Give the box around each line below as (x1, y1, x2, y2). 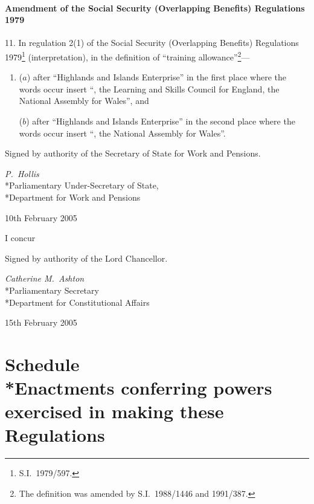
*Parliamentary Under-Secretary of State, (5, 179, 159, 192)
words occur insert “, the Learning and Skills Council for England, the (19, 82, 280, 95)
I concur (5, 231, 36, 244)
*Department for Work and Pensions (5, 190, 141, 203)
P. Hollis (5, 167, 39, 179)
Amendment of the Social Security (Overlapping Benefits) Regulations (5, 1, 305, 14)
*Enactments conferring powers (5, 375, 272, 400)
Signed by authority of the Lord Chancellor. (5, 251, 168, 264)
